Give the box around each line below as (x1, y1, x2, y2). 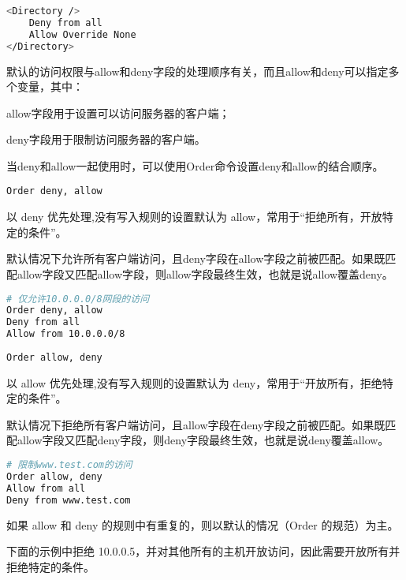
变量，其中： (17, 78, 84, 95)
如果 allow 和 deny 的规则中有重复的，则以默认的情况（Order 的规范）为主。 (6, 516, 399, 533)
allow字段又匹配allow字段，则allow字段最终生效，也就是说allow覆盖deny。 (17, 265, 393, 282)
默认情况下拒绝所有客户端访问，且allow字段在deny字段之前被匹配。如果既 (6, 416, 386, 432)
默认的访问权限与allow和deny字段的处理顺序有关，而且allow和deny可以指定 (6, 62, 389, 79)
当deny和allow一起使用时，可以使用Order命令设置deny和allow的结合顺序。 (6, 157, 384, 174)
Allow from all (6, 482, 86, 494)
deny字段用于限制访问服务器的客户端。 (6, 131, 206, 148)
